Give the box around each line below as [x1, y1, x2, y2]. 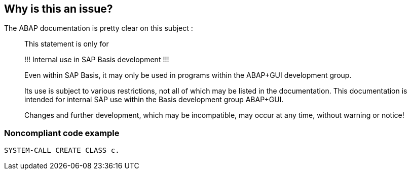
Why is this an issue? [4, 3, 113, 15]
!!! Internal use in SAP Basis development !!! [24, 55, 169, 64]
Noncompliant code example [4, 127, 120, 138]
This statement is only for [24, 39, 109, 49]
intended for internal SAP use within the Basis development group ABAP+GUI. [24, 95, 284, 104]
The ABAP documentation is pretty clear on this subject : [4, 24, 193, 33]
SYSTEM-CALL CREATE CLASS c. [4, 146, 120, 155]
